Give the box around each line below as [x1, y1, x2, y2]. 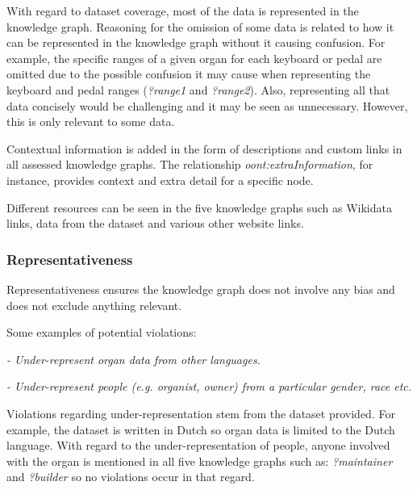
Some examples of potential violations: [6, 324, 197, 341]
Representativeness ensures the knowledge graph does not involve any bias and [6, 280, 395, 297]
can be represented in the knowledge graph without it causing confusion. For [6, 34, 386, 51]
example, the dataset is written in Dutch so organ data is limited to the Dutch [6, 421, 395, 438]
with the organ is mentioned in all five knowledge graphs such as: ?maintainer [6, 452, 393, 469]
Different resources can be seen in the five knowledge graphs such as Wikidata [6, 199, 392, 216]
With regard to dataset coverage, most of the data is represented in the [6, 2, 359, 19]
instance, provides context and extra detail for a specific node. [6, 171, 314, 188]
